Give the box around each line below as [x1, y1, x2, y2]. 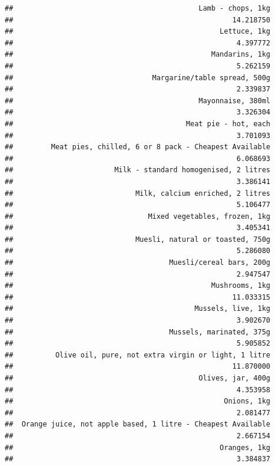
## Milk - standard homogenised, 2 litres [5, 166, 271, 175]
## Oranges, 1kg [5, 443, 271, 452]
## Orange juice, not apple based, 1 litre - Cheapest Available [5, 420, 271, 429]
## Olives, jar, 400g [5, 374, 271, 382]
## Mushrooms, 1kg [5, 281, 271, 290]
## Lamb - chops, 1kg [5, 4, 271, 12]
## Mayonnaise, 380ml [5, 96, 271, 105]
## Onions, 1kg [5, 397, 271, 406]
